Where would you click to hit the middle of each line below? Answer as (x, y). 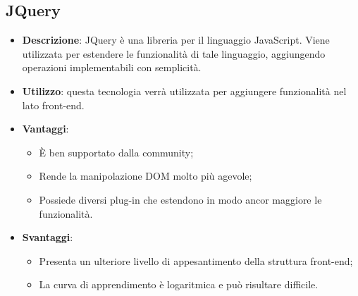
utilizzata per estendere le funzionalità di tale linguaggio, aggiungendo (174, 53)
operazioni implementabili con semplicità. (112, 67)
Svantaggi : (48, 237)
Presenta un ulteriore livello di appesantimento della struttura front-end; (196, 260)
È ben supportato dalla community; (116, 152)
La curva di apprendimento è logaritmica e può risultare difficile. (179, 284)
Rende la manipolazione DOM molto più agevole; (146, 176)
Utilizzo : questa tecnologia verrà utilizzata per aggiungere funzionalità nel (184, 91)
